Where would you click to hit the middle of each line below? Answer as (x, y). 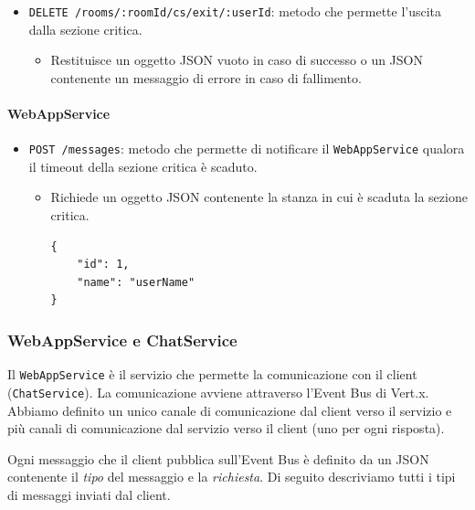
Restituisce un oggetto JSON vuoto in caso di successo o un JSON (237, 60)
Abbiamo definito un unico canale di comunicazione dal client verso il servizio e (230, 410)
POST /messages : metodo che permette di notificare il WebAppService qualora (247, 149)
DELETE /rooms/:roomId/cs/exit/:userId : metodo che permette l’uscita (235, 11)
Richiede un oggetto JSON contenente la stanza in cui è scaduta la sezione (259, 197)
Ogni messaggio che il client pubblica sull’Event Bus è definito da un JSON (218, 458)
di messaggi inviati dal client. (89, 494)
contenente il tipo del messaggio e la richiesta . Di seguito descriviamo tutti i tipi (232, 477)
